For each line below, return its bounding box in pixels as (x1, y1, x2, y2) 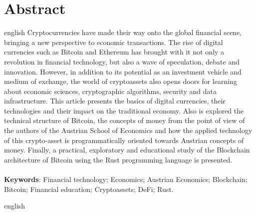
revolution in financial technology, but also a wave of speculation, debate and (4, 56, 240, 66)
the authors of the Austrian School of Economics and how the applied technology (4, 125, 253, 135)
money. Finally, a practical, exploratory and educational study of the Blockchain (4, 144, 250, 155)
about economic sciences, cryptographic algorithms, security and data (4, 85, 217, 96)
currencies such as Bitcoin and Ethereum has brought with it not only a (4, 46, 225, 57)
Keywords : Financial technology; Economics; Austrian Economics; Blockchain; (4, 174, 248, 184)
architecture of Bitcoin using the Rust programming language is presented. (4, 154, 233, 164)
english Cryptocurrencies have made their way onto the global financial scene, (4, 27, 242, 37)
